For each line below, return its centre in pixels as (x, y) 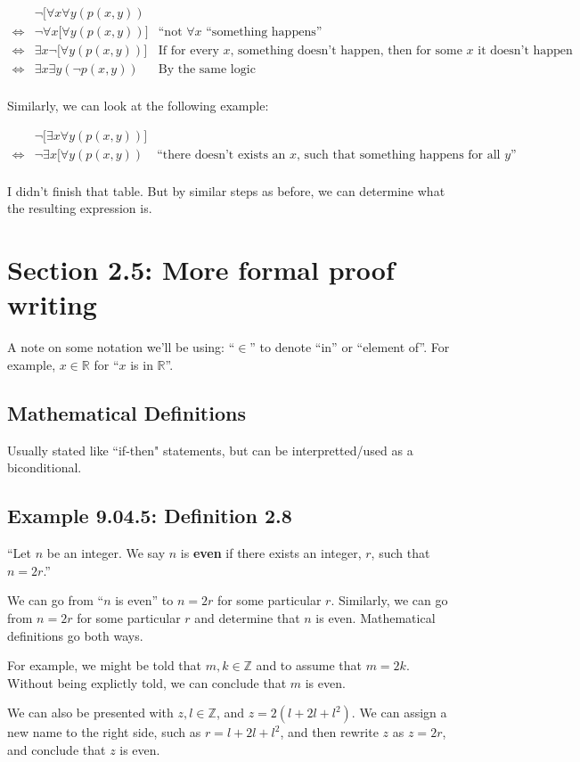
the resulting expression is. (80, 208)
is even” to (144, 600)
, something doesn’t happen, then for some (346, 51)
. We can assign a (399, 713)
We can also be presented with (90, 713)
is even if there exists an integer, (271, 553)
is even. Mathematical (376, 617)
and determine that (247, 617)
